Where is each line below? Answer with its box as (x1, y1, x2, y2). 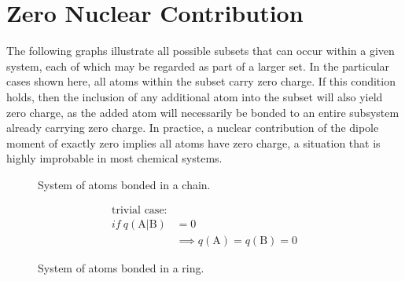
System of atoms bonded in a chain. (38, 176, 211, 192)
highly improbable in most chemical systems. (6, 150, 223, 166)
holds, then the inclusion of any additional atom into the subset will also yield (6, 88, 383, 104)
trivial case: (112, 205, 168, 217)
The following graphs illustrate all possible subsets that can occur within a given (6, 42, 395, 59)
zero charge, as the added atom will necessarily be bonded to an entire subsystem (6, 104, 399, 120)
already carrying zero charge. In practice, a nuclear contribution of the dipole (6, 119, 379, 136)
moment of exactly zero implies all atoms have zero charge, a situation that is (6, 134, 381, 151)
